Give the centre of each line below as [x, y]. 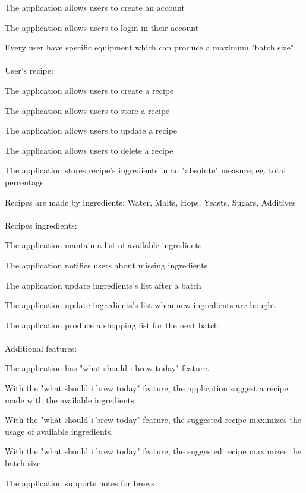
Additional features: [41, 348]
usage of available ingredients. [59, 431]
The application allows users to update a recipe [91, 130]
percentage [24, 181]
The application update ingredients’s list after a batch [103, 285]
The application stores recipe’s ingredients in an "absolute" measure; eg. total [146, 170]
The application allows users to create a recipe [89, 90]
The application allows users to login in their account [102, 27]
